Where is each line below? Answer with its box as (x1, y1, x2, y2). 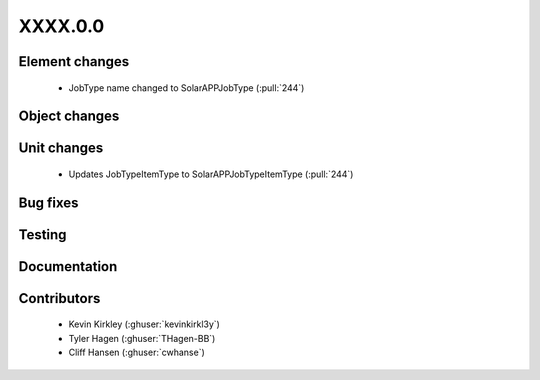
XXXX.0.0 (18, 15, 105, 37)
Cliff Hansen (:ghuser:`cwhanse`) (68, 346, 205, 359)
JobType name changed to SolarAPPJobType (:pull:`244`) (68, 81, 305, 94)
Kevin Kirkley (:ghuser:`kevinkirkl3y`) (68, 318, 220, 330)
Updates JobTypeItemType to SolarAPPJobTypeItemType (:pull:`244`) (68, 168, 354, 180)
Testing (18, 226, 67, 243)
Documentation (18, 258, 118, 275)
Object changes (18, 108, 120, 125)
